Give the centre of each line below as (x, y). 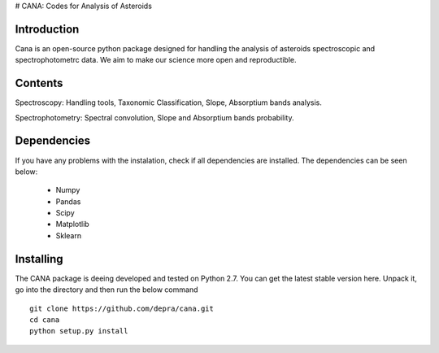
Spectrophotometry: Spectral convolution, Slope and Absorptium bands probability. (154, 117)
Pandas (68, 201)
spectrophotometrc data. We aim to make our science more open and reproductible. (156, 60)
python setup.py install (79, 331)
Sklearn (68, 235)
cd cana (45, 320)
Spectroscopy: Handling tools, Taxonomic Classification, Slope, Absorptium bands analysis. (169, 102)
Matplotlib (72, 224)
